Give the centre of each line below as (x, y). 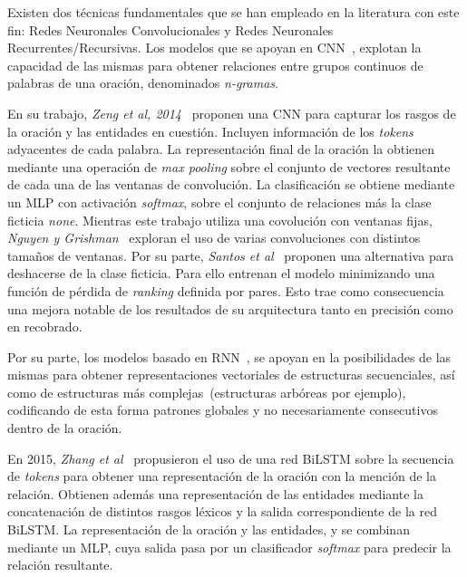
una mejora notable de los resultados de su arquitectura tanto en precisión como (230, 308)
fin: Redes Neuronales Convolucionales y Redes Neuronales (170, 29)
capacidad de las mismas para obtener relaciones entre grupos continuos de (215, 65)
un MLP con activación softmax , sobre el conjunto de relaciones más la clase (219, 202)
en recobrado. (45, 327)
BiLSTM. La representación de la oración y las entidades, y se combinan (209, 529)
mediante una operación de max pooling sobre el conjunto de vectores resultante (229, 166)
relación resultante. (60, 565)
